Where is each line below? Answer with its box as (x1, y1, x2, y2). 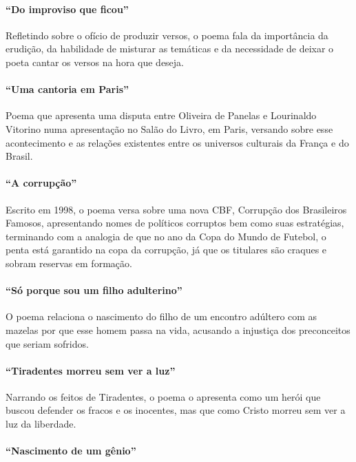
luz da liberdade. (6, 417, 76, 431)
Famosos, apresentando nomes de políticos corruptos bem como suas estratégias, (6, 216, 344, 230)
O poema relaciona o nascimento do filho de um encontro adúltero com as (6, 309, 317, 324)
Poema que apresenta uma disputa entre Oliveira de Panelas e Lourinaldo (6, 108, 317, 123)
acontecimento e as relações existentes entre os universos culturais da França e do (6, 135, 349, 149)
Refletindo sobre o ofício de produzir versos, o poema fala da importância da (6, 28, 328, 42)
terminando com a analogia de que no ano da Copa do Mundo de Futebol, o (6, 229, 326, 243)
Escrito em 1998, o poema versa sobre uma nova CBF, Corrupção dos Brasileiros (6, 202, 347, 216)
